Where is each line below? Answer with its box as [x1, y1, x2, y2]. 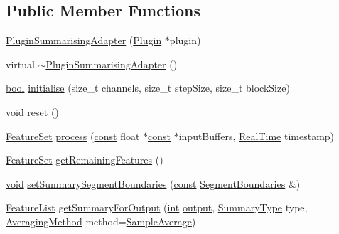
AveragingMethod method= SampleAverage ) [6, 213, 196, 228]
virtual [6, 56, 35, 71]
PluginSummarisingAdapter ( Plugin [6, 33, 162, 48]
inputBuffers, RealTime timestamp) [178, 128, 335, 143]
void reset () [6, 104, 59, 119]
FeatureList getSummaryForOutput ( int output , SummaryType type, [6, 200, 308, 215]
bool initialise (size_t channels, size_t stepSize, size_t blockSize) [6, 80, 290, 95]
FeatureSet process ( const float [6, 128, 140, 143]
